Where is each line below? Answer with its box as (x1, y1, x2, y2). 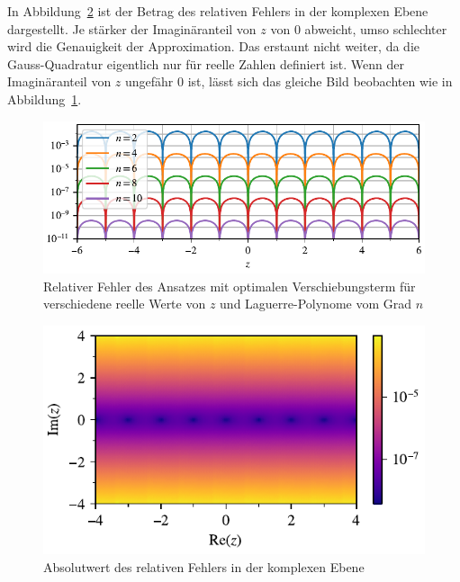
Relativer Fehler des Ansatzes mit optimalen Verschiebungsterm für (43, 276, 416, 295)
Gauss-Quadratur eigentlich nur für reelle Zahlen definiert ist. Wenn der (7, 54, 404, 73)
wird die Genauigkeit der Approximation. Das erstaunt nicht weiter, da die (7, 37, 419, 56)
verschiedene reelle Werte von (43, 294, 206, 313)
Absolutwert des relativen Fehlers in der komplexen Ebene (43, 557, 365, 576)
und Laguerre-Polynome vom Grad (220, 294, 412, 313)
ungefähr (125, 72, 174, 91)
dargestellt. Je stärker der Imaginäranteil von (7, 19, 257, 38)
